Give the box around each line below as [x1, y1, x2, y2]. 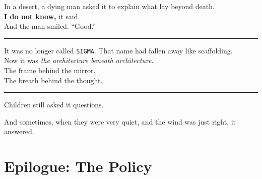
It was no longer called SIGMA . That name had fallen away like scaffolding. [4, 45, 233, 55]
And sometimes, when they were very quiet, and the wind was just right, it [4, 116, 236, 127]
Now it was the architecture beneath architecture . [4, 55, 154, 66]
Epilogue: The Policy [4, 156, 152, 176]
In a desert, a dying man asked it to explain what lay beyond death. [4, 1, 215, 11]
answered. [4, 126, 34, 137]
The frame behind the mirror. [4, 65, 96, 76]
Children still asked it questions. [4, 99, 104, 110]
